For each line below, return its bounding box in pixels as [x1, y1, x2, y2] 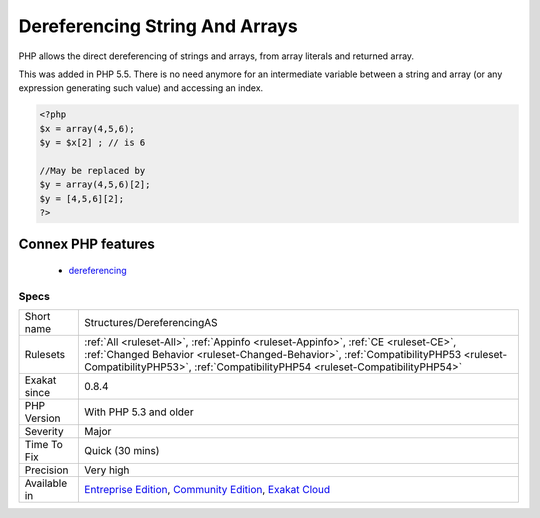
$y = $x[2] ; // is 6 [39, 137, 146, 149]
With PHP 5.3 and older [84, 405, 194, 419]
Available [24, 476, 68, 490]
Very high [84, 463, 130, 477]
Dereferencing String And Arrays [18, 15, 299, 37]
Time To [24, 438, 64, 452]
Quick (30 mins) [84, 444, 160, 458]
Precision [24, 463, 69, 477]
